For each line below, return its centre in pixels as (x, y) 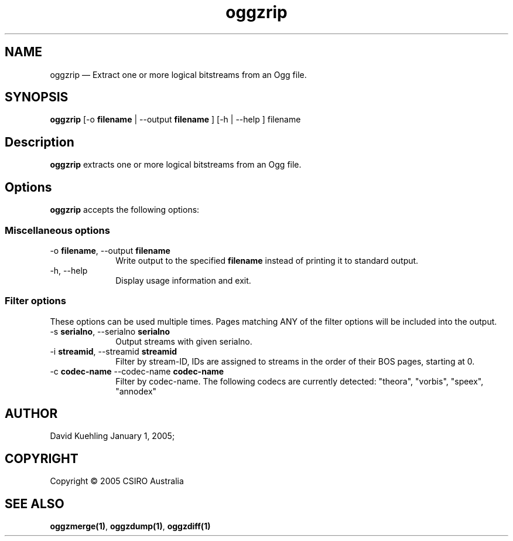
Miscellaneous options (57, 230)
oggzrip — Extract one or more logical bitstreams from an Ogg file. (178, 74)
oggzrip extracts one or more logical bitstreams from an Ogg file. (176, 165)
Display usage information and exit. (183, 280)
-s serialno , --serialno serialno (110, 331)
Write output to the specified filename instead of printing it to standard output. (267, 260)
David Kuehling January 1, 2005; (112, 436)
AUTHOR (31, 414)
